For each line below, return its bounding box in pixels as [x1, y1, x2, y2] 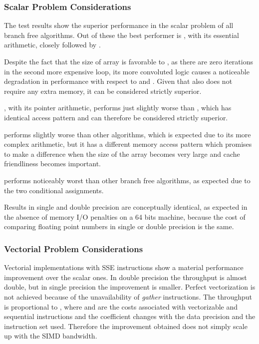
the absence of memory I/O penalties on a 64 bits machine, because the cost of [4, 211, 246, 222]
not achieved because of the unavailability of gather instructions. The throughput [4, 291, 253, 302]
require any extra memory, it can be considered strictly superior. [4, 85, 202, 96]
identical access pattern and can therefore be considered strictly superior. [4, 112, 228, 122]
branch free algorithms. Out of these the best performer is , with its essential [4, 29, 239, 40]
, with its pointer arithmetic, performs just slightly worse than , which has [4, 102, 232, 113]
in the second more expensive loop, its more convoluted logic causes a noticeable [4, 66, 250, 76]
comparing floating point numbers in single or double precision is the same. [4, 221, 234, 232]
